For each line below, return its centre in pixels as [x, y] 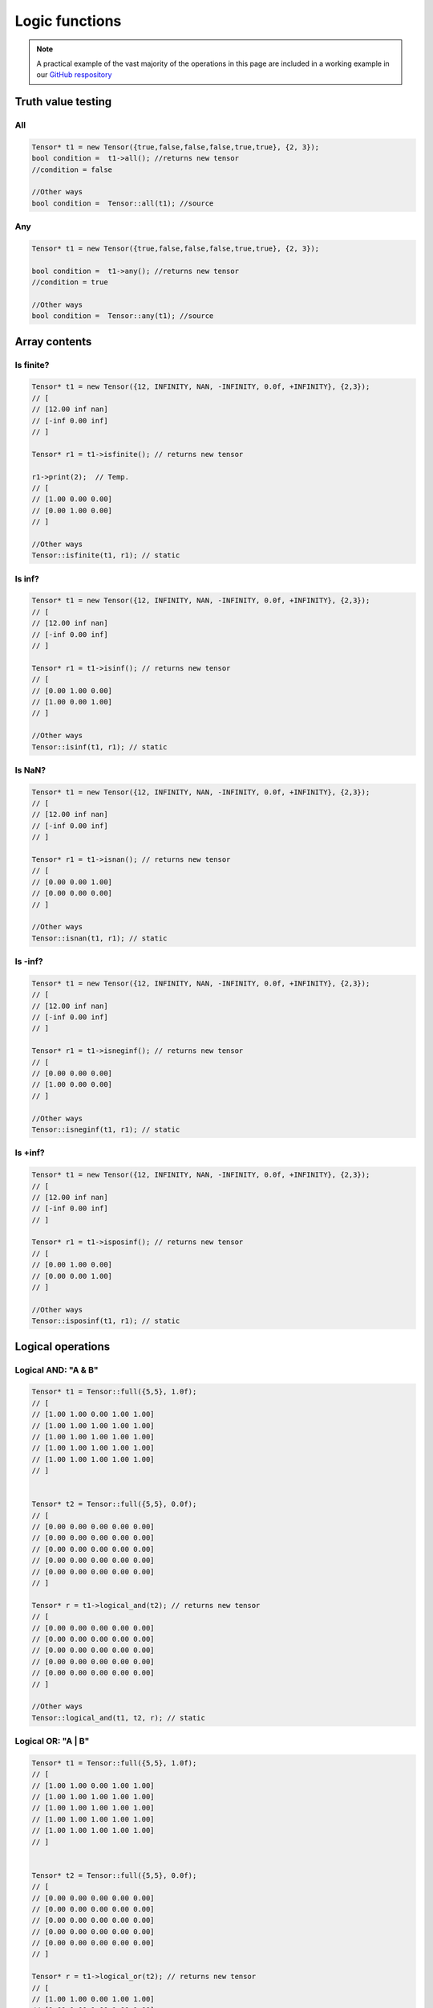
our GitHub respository [74, 75]
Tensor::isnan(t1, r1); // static [99, 938]
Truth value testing [63, 102]
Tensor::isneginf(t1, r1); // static [106, 1130]
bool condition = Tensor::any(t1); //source [123, 316]
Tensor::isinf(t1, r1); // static [99, 747]
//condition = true [70, 282]
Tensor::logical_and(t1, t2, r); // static [119, 1718]
